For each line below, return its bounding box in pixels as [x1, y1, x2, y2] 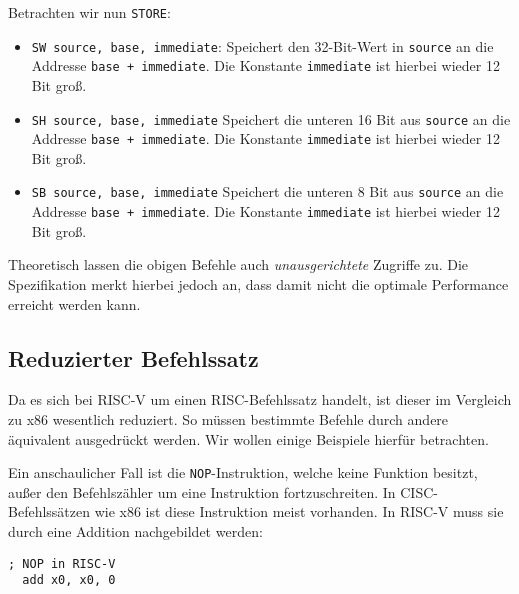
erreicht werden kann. [8, 293, 141, 314]
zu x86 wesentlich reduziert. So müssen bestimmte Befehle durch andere [8, 408, 449, 429]
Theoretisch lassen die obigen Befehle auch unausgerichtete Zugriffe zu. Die [8, 254, 469, 275]
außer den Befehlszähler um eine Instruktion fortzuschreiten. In [8, 481, 396, 502]
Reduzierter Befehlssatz [8, 342, 259, 373]
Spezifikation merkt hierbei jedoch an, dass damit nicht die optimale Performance [8, 273, 509, 294]
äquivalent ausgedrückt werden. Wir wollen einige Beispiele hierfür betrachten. [8, 428, 489, 449]
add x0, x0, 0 [22, 573, 116, 588]
